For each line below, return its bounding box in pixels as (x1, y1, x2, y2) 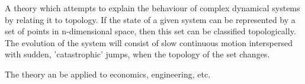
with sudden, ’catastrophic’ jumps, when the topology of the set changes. (5, 48, 270, 60)
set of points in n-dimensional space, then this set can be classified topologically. (5, 25, 296, 37)
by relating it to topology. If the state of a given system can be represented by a (5, 13, 296, 25)
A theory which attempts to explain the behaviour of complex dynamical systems (5, 2, 300, 14)
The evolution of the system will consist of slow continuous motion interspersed (5, 36, 293, 49)
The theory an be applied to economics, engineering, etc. (5, 67, 211, 80)
